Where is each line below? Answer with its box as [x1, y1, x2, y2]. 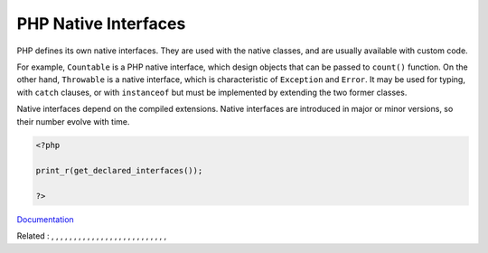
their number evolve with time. [16, 116, 130, 126]
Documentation [16, 214, 74, 225]
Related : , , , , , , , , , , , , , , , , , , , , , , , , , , [16, 230, 167, 241]
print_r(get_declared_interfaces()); [35, 165, 203, 176]
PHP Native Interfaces [16, 14, 186, 33]
